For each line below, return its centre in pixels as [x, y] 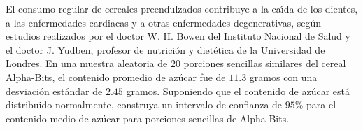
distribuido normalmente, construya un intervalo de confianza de [144, 104]
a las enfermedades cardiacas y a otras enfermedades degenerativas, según [164, 22]
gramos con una [283, 77]
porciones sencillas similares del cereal [265, 63]
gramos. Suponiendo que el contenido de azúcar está [238, 91]
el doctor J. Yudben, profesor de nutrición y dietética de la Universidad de [165, 49]
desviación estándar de [54, 91]
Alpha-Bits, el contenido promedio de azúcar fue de [116, 77]
